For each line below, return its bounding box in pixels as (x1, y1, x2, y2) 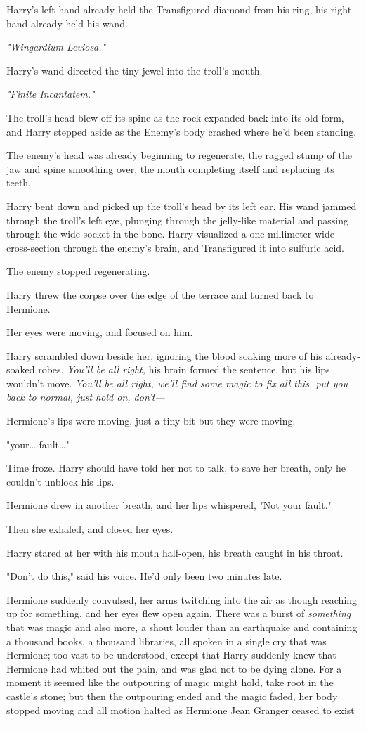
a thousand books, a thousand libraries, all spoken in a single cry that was (6, 633, 327, 648)
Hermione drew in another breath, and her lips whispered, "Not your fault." (6, 498, 332, 512)
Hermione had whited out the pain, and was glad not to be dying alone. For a (6, 661, 342, 675)
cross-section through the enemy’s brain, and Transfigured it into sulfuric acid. (6, 240, 345, 254)
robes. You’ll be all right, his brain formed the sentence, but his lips (38, 362, 330, 377)
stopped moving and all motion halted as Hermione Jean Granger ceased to (6, 702, 332, 717)
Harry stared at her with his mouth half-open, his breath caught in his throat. (6, 545, 344, 559)
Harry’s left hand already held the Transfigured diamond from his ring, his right (6, 2, 352, 16)
